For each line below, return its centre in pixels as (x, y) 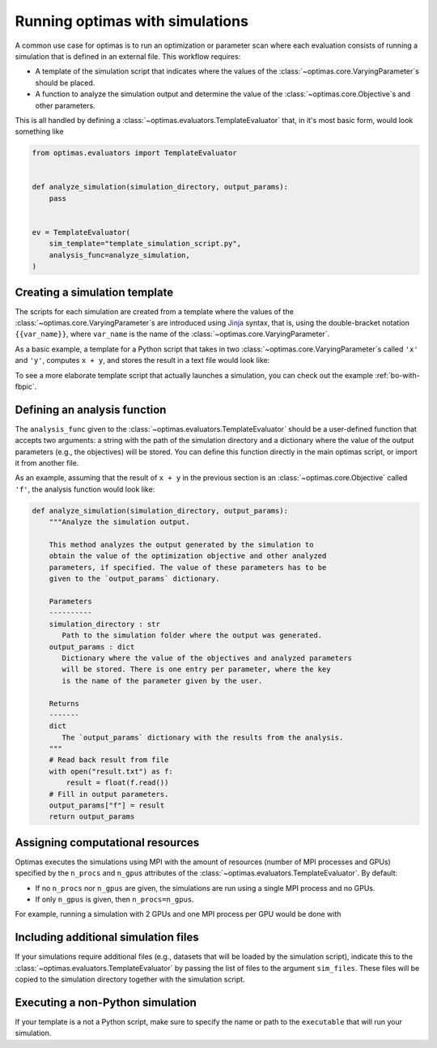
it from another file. (47, 463)
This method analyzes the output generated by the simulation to (181, 545)
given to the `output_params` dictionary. (134, 579)
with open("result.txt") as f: (111, 771)
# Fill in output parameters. (109, 794)
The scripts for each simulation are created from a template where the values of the (155, 311)
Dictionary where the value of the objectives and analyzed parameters (207, 658)
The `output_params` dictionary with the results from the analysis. (203, 737)
